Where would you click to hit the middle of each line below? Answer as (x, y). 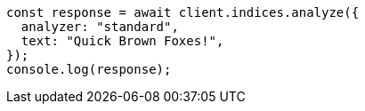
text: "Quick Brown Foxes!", (122, 41)
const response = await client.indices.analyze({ (183, 12)
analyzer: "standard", (100, 27)
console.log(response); (89, 69)
